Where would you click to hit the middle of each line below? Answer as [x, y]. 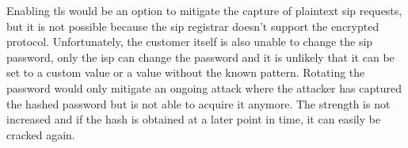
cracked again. [41, 134]
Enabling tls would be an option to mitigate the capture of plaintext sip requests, [204, 10]
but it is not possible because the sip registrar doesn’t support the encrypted [193, 26]
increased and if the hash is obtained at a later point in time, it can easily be [194, 119]
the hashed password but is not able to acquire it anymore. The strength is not [198, 103]
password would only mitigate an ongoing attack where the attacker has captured [204, 87]
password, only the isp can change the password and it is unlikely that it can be [200, 57]
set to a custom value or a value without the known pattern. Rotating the [186, 72]
